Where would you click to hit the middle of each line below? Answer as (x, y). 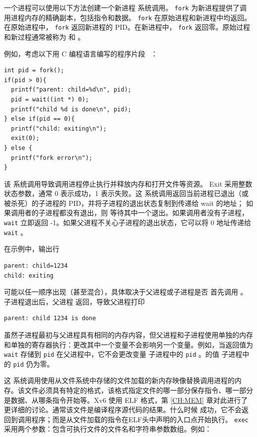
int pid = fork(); (34, 71)
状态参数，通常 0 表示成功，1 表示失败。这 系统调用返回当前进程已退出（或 (126, 193)
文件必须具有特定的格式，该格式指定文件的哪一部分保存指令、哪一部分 (139, 390)
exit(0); (25, 138)
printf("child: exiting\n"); (59, 128)
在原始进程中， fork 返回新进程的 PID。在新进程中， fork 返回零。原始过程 (127, 27)
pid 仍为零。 (33, 364)
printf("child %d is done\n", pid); (71, 109)
